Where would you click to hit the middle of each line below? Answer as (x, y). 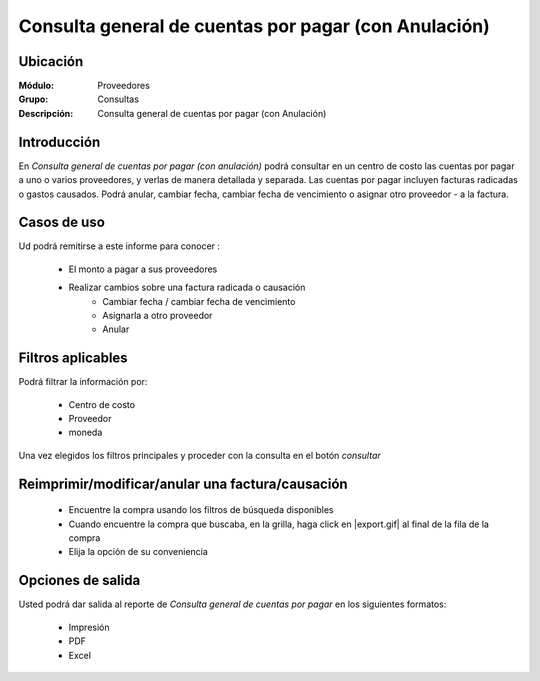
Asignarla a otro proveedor (157, 315)
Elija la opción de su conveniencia (138, 552)
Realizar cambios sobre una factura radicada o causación (187, 287)
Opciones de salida (79, 580)
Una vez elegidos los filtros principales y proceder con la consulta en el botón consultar (200, 455)
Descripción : (46, 113)
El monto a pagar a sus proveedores (143, 269)
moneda (85, 432)
